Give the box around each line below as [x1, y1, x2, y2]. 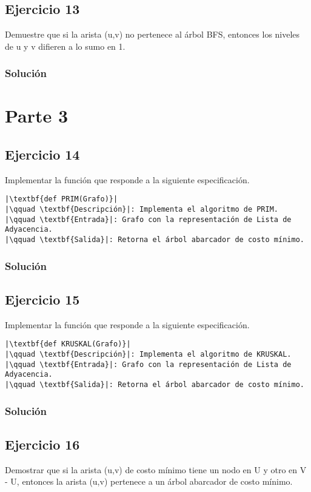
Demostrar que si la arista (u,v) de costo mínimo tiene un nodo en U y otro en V [5, 463, 307, 476]
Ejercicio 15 [5, 289, 80, 308]
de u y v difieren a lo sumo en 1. [5, 39, 125, 52]
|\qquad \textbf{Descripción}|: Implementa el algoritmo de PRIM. [5, 205, 279, 214]
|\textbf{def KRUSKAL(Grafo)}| [5, 340, 131, 349]
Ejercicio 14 [5, 145, 80, 163]
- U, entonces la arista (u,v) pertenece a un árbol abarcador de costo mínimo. [5, 475, 293, 488]
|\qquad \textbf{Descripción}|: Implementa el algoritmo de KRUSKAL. [5, 349, 292, 359]
